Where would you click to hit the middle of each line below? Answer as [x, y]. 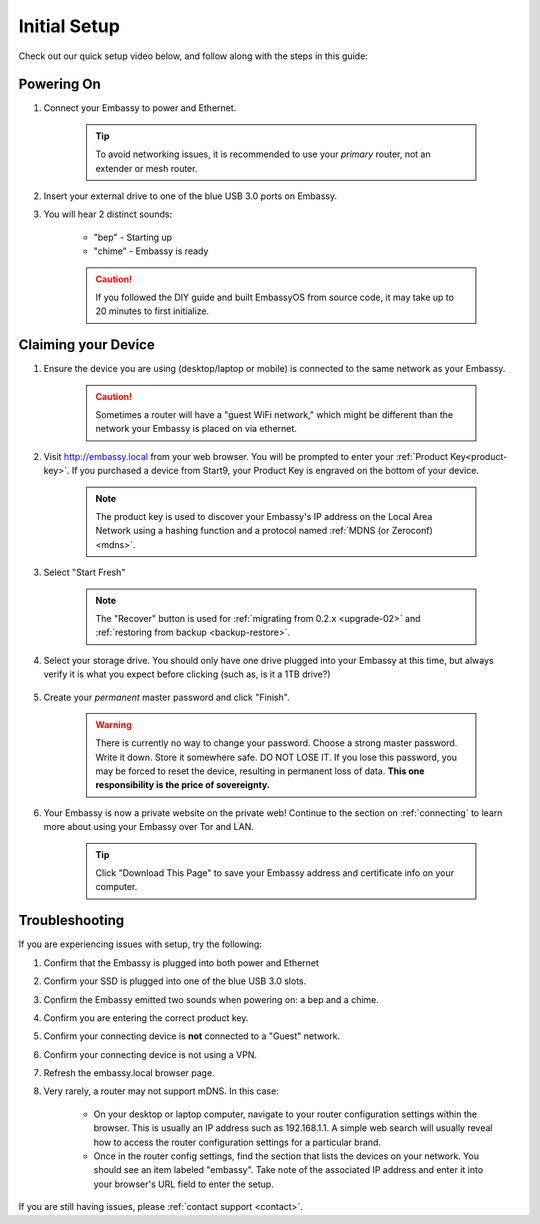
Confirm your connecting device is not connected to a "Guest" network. [192, 1036]
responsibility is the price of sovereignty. [182, 785]
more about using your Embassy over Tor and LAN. [149, 827]
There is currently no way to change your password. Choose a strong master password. [276, 743]
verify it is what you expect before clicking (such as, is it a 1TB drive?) [187, 674]
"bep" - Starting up [133, 237]
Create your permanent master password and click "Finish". [166, 697]
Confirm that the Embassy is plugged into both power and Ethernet [181, 962]
